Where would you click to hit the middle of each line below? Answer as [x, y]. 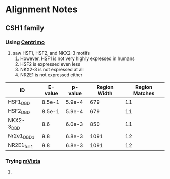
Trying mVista [23, 161]
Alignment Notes [41, 9]
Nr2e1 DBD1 [21, 136]
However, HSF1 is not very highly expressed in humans [77, 58]
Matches [144, 93]
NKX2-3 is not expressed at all [52, 69]
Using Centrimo [25, 42]
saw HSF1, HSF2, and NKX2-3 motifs [51, 53]
